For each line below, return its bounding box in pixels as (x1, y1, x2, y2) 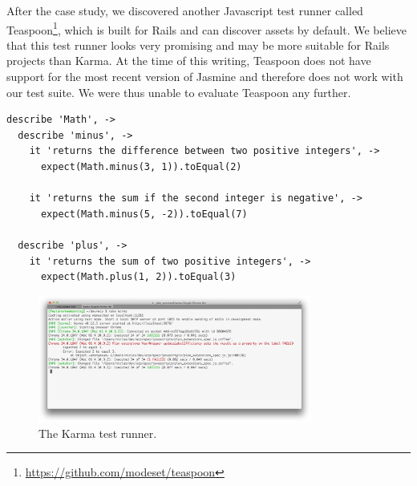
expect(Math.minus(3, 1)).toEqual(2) (40, 161, 242, 172)
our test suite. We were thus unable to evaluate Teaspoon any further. (6, 83, 351, 100)
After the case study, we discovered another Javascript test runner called (6, 2, 363, 18)
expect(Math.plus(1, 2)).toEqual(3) (40, 271, 237, 283)
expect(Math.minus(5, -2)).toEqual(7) (40, 208, 248, 220)
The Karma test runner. (38, 424, 157, 441)
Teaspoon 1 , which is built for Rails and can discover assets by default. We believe (6, 18, 407, 38)
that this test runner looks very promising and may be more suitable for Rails (6, 36, 390, 53)
